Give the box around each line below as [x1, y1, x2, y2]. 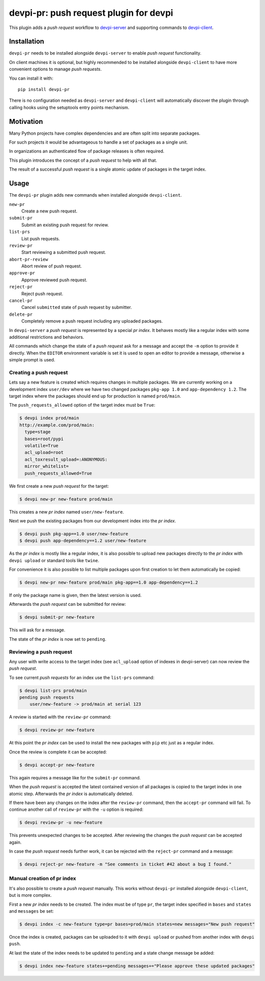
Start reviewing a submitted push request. [21, 249, 106, 255]
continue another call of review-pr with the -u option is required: [9, 806, 143, 812]
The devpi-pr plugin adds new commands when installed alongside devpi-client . [9, 192, 182, 198]
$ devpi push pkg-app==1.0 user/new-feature [19, 531, 129, 536]
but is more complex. [9, 892, 52, 898]
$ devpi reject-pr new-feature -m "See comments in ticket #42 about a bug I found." [19, 862, 232, 867]
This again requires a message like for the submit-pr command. [9, 774, 141, 780]
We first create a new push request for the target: [9, 483, 109, 489]
